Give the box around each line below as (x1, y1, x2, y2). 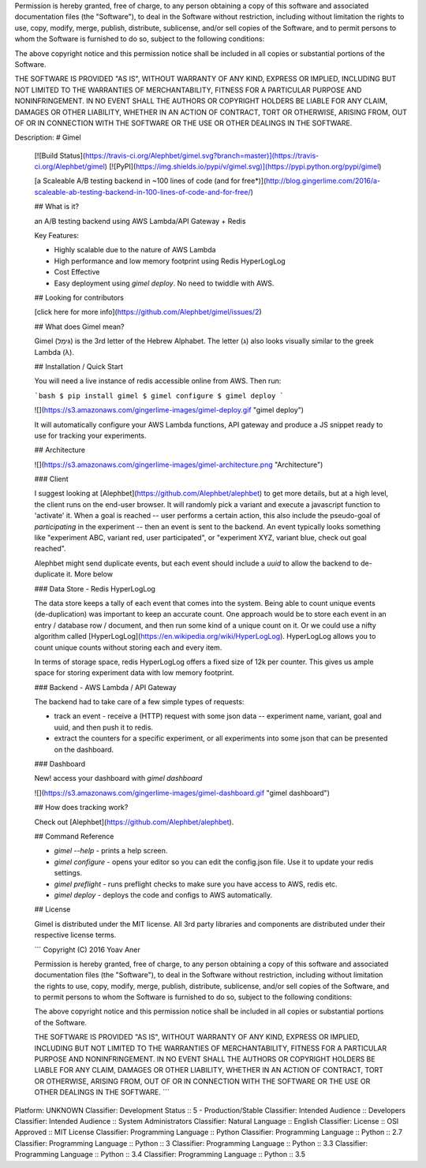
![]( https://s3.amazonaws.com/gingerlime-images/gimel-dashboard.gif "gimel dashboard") (34, 788, 331, 797)
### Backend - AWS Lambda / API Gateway (34, 682, 177, 692)
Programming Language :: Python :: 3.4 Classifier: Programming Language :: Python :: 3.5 (14, 1150, 305, 1159)
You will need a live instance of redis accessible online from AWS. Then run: (34, 376, 282, 386)
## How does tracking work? (34, 803, 129, 812)
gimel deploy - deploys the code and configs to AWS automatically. (54, 890, 272, 899)
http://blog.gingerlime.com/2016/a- (265, 176, 381, 185)
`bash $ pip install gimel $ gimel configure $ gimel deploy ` (34, 391, 284, 400)
